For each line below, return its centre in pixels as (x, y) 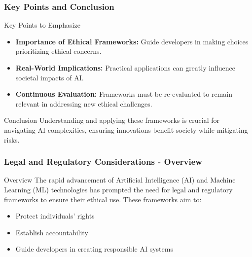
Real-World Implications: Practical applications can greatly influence (125, 68)
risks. (12, 139)
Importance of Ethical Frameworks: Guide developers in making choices (132, 41)
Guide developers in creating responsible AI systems (94, 249)
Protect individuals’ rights (55, 216)
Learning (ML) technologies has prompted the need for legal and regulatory (118, 189)
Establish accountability (52, 232)
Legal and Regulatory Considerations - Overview (103, 162)
